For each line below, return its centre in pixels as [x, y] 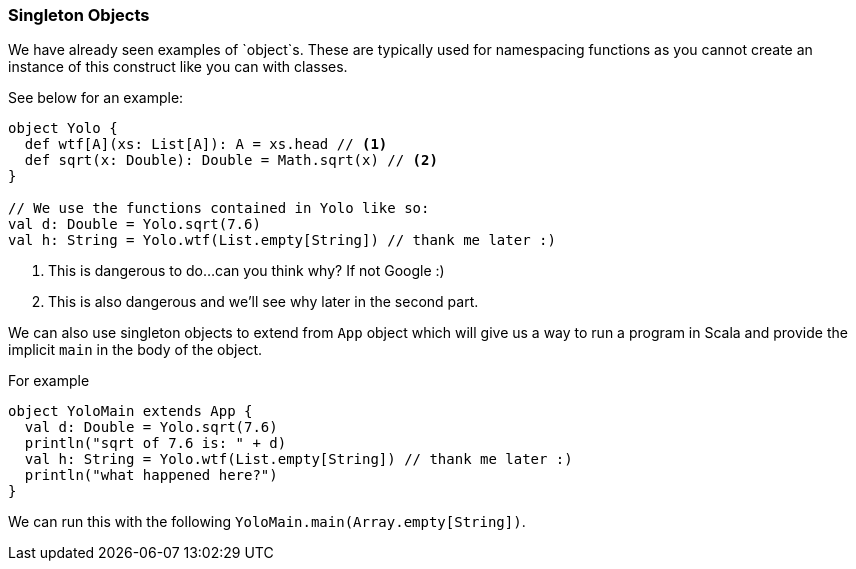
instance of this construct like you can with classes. [178, 67]
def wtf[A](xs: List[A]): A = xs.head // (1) [206, 144]
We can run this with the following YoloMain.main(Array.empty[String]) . [267, 522]
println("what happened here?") [151, 475]
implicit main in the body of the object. [135, 350]
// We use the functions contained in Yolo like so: [219, 208]
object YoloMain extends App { [130, 411]
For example [49, 381]
